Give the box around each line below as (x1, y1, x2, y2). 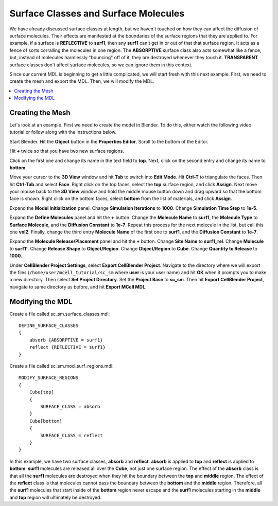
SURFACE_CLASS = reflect (40, 432, 103, 438)
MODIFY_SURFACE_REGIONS (19, 375, 79, 381)
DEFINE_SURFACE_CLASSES (19, 323, 79, 329)
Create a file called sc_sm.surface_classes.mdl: (9, 311, 110, 317)
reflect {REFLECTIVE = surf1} (29, 345, 106, 350)
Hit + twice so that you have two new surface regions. (9, 148, 125, 154)
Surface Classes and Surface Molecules (9, 8, 185, 19)
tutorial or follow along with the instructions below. (9, 129, 117, 135)
